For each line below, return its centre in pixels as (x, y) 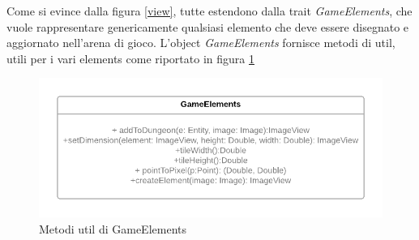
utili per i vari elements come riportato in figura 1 (130, 58)
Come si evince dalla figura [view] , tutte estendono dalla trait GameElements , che (209, 11)
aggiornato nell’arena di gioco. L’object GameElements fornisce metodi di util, (201, 43)
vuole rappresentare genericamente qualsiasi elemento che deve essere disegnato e (208, 26)
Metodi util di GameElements (113, 228)
